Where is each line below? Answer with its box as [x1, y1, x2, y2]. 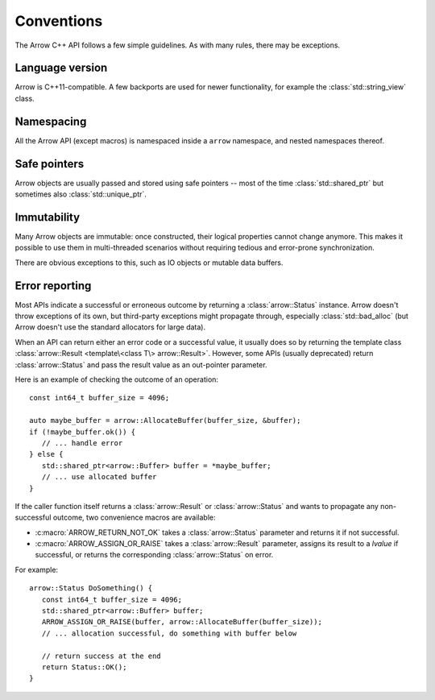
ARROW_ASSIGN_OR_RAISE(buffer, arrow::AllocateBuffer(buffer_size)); [41, 617, 322, 627]
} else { [29, 449, 64, 459]
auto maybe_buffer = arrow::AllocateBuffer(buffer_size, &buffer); [29, 416, 301, 425]
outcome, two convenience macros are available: [52, 512, 217, 523]
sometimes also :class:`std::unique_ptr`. [14, 189, 147, 199]
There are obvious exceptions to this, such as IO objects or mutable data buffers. [14, 258, 284, 267]
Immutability [14, 210, 81, 224]
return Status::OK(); [41, 662, 127, 672]
